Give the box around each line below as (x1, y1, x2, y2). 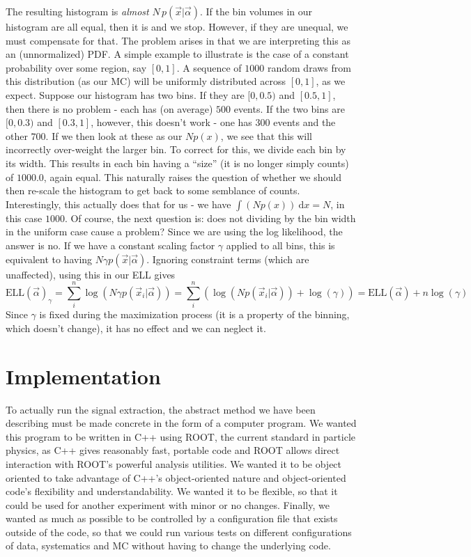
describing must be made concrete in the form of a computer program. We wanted (6, 416, 357, 430)
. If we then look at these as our (45, 128, 183, 143)
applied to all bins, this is (226, 237, 335, 252)
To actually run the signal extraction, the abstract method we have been (6, 402, 316, 416)
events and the (273, 115, 336, 130)
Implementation (6, 361, 161, 390)
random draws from (267, 60, 351, 74)
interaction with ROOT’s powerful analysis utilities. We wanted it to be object (6, 456, 342, 471)
